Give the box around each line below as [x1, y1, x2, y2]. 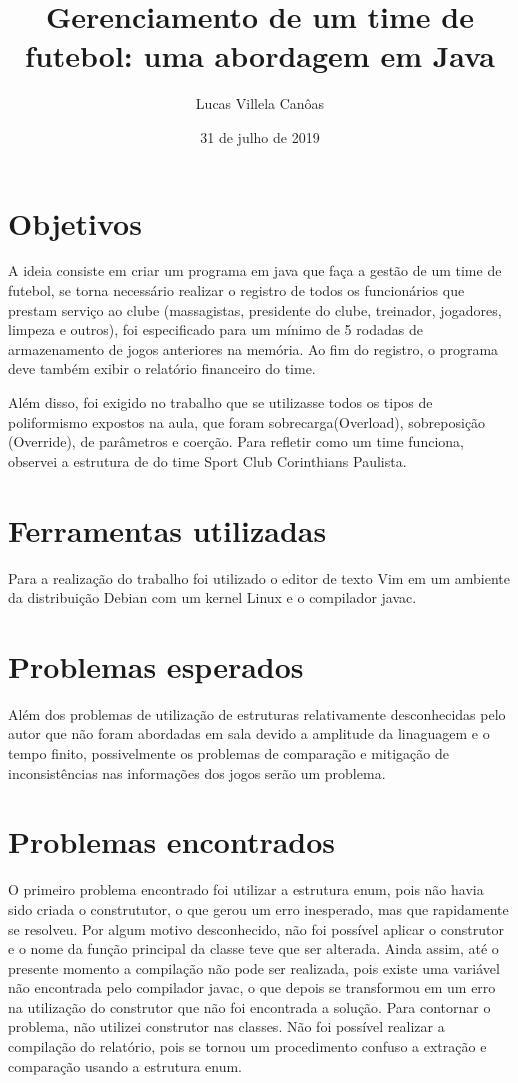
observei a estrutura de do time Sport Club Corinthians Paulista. [8, 450, 407, 471]
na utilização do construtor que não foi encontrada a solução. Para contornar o [8, 996, 491, 1017]
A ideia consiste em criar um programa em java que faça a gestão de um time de [8, 260, 502, 281]
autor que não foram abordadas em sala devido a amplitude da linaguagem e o [8, 723, 490, 744]
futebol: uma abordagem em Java [25, 35, 495, 76]
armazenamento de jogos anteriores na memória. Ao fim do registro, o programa [8, 338, 499, 359]
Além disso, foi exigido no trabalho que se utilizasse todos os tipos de [8, 392, 433, 412]
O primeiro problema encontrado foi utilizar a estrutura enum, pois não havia [8, 879, 484, 900]
